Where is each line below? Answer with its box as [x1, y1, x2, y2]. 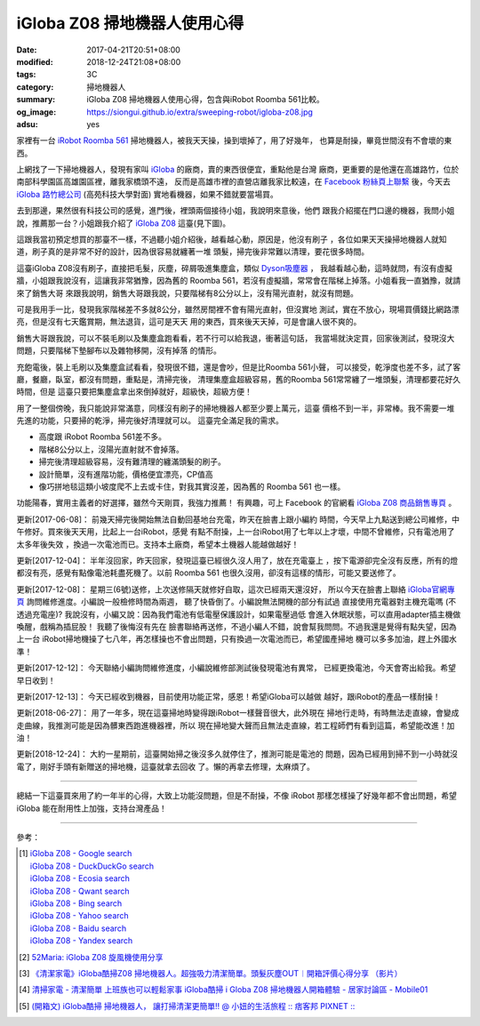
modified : [16, 56, 53, 67]
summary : [16, 94, 56, 105]
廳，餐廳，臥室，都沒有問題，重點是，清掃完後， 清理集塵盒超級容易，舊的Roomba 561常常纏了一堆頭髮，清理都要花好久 [16, 373, 461, 384]
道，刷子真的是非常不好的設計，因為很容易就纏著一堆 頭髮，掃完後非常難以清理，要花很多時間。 [16, 246, 369, 257]
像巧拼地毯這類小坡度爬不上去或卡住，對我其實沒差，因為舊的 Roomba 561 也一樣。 [38, 481, 346, 493]
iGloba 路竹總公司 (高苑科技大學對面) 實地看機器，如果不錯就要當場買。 [16, 188, 279, 199]
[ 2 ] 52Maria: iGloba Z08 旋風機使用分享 [19, 951, 164, 962]
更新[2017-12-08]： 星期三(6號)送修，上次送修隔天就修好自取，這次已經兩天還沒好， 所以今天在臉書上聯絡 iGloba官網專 [16, 583, 455, 595]
